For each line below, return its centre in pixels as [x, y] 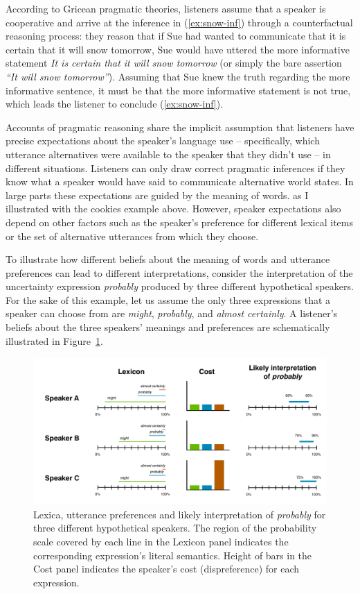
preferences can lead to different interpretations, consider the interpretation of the [179, 272]
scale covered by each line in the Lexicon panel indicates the [161, 542]
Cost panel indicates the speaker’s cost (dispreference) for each [166, 569]
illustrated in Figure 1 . [54, 340]
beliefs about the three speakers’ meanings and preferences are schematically [168, 327]
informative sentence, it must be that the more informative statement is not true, [178, 90]
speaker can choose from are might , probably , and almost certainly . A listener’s [172, 313]
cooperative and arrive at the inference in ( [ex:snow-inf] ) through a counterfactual [179, 22]
